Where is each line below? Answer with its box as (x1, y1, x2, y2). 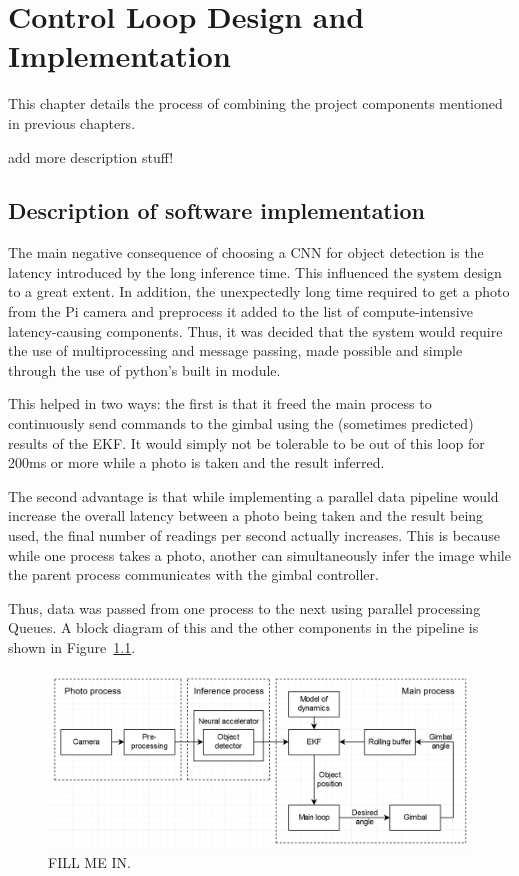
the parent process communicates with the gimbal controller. (8, 564, 379, 585)
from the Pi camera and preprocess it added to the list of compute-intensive (8, 301, 473, 322)
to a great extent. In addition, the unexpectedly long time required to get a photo (8, 281, 510, 302)
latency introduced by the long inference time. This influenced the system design (8, 261, 502, 282)
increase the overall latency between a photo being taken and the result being (8, 505, 484, 526)
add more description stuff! (8, 146, 174, 167)
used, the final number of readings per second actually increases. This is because (8, 525, 500, 546)
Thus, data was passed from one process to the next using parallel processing (8, 597, 481, 618)
